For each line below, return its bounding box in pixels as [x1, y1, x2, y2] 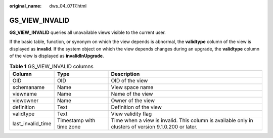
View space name [111, 83, 154, 90]
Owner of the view [111, 97, 155, 104]
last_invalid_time [12, 120, 52, 127]
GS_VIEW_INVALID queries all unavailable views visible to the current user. [9, 29, 166, 35]
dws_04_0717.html [49, 3, 87, 9]
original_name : [9, 3, 42, 9]
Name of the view [111, 90, 153, 97]
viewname [12, 90, 37, 97]
